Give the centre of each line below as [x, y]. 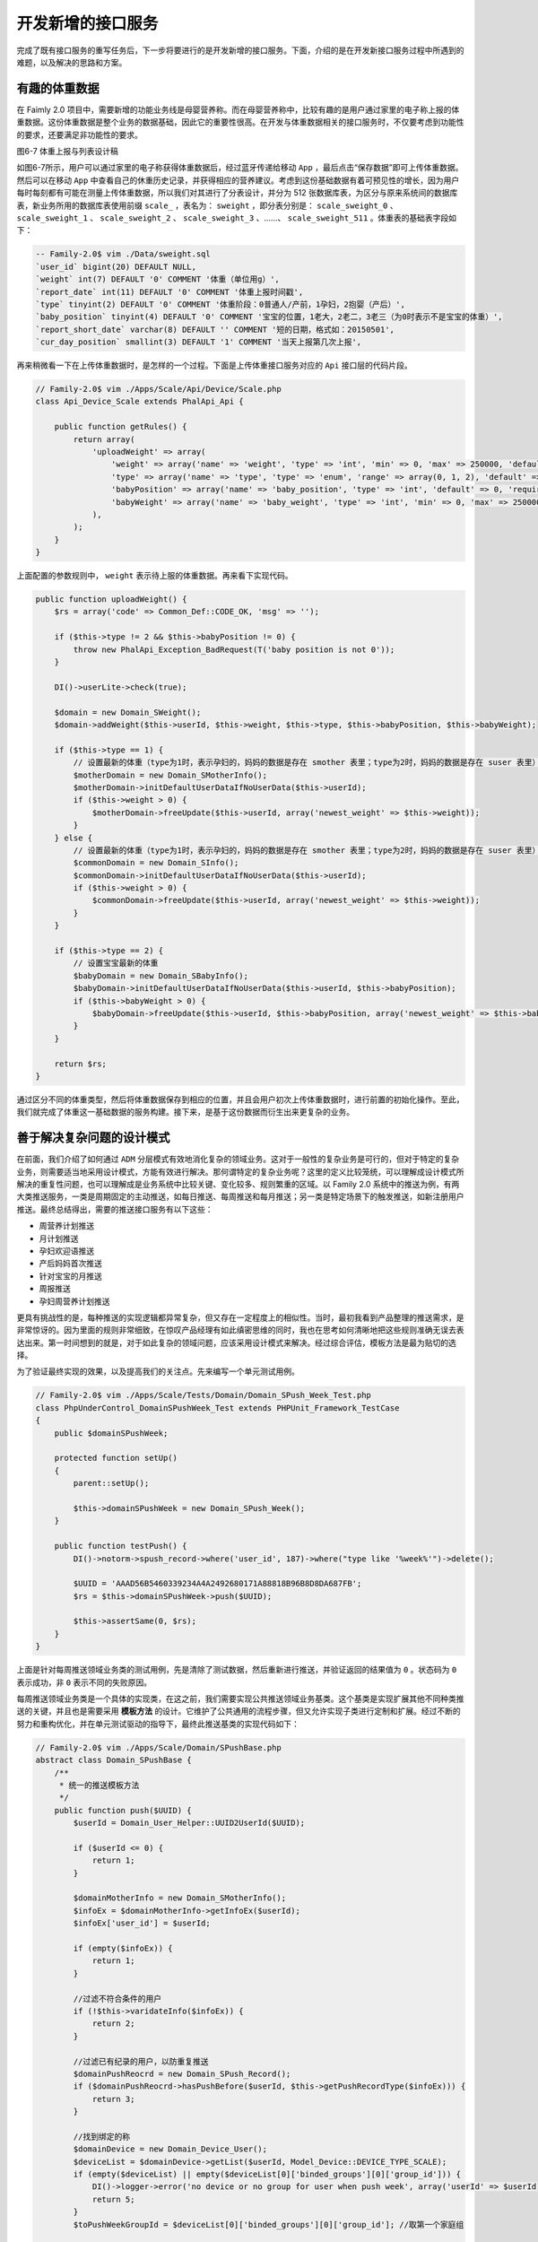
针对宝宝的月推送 [70, 1276]
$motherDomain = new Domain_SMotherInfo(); [170, 775]
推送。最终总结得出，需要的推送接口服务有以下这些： [115, 1209]
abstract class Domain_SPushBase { [113, 1760]
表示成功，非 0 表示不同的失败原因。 [84, 1682]
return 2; [113, 2024]
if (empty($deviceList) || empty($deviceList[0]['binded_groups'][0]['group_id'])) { [267, 2174]
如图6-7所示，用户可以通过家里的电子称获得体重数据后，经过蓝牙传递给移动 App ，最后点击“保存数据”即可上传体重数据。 [240, 168]
